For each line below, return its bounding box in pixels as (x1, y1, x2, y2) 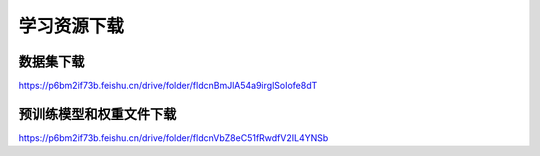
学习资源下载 (18, 15, 125, 37)
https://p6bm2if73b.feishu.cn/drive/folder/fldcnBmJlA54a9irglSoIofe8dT (18, 80, 318, 92)
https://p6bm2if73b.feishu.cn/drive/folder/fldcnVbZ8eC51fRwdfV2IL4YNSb (18, 131, 329, 144)
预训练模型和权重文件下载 (18, 105, 177, 122)
